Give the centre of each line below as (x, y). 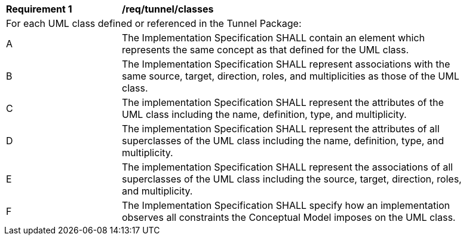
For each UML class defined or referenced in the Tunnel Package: (154, 23)
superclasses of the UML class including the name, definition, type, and (283, 141)
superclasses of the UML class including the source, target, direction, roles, (292, 179)
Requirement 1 (39, 9)
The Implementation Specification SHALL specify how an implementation (286, 205)
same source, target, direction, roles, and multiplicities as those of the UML (291, 76)
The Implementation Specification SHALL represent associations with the (286, 64)
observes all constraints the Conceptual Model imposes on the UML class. (289, 217)
